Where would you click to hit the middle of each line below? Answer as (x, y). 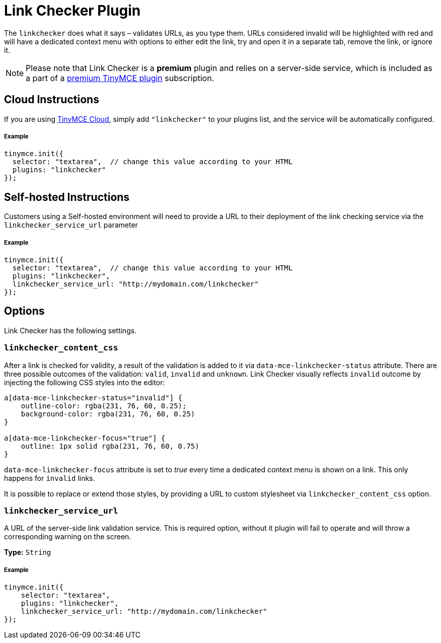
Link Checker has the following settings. (70, 330)
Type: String (28, 552)
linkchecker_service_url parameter (71, 225)
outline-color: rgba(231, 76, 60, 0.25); (104, 406)
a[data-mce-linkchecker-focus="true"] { (85, 438)
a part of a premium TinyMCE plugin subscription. (120, 78)
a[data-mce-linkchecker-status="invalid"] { (93, 398)
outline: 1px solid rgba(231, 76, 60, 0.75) (110, 446)
